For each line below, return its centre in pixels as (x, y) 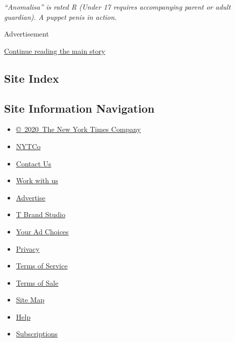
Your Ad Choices (42, 231)
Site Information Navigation (79, 108)
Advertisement (27, 34)
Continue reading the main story (55, 50)
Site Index (32, 78)
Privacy (28, 248)
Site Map (30, 300)
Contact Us (34, 163)
